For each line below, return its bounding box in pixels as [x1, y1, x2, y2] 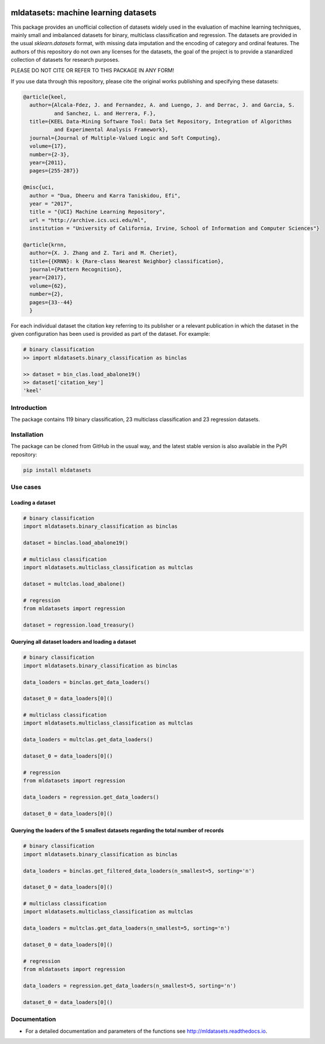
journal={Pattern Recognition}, [29, 266, 122, 273]
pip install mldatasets [23, 467, 92, 473]
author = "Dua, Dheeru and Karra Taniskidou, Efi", [29, 192, 181, 199]
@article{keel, [23, 93, 67, 100]
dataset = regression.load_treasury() [23, 621, 135, 628]
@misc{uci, [23, 184, 54, 191]
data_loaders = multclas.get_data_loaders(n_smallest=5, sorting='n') [23, 925, 231, 932]
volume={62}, [29, 282, 67, 289]
